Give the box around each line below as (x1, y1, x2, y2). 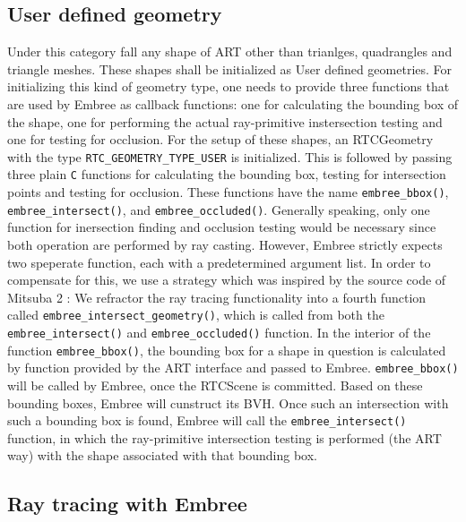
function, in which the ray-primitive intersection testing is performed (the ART (7, 428, 442, 447)
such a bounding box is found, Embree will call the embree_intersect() (7, 411, 407, 430)
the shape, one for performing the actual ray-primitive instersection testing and (7, 112, 443, 131)
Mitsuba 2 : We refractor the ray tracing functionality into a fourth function (7, 287, 427, 306)
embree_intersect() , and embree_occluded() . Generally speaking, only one (7, 200, 430, 218)
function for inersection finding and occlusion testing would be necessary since (7, 218, 436, 236)
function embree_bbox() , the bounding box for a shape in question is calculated (7, 340, 446, 359)
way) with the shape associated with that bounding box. (7, 446, 317, 465)
